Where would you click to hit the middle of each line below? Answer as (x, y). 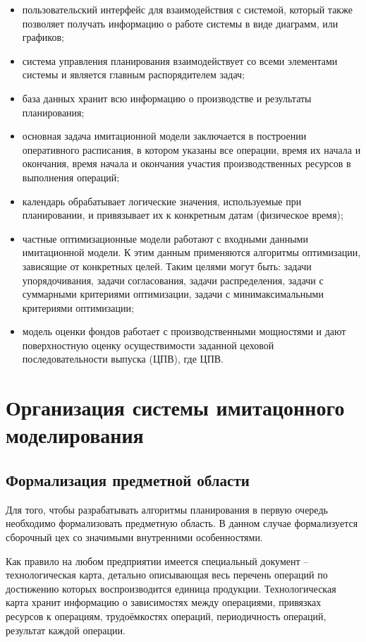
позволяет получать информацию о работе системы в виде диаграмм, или (180, 23)
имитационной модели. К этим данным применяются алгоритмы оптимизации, (191, 252)
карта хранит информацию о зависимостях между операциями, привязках (164, 602)
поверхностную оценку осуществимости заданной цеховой (148, 345)
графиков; (43, 37)
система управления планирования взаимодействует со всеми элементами (180, 60)
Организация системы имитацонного (175, 407)
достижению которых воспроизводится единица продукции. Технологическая (171, 588)
